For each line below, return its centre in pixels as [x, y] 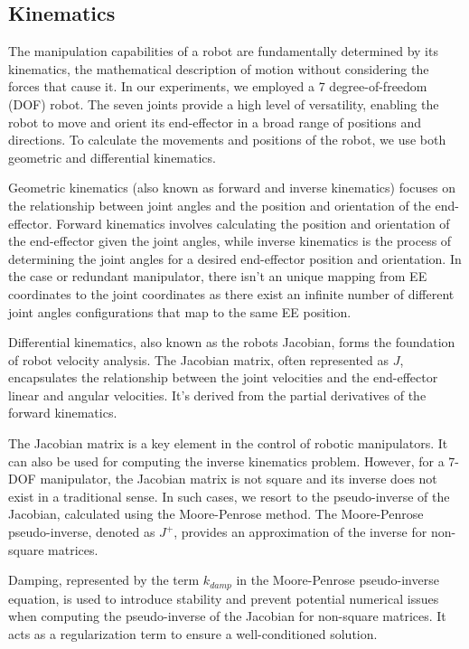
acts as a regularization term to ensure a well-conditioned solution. [193, 633]
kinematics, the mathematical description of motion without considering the [219, 68]
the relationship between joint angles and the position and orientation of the [220, 205]
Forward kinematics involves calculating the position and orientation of [253, 223]
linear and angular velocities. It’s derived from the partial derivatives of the [217, 395]
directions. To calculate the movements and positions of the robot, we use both [227, 140]
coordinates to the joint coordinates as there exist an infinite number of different [231, 293]
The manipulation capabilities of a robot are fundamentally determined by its [223, 51]
